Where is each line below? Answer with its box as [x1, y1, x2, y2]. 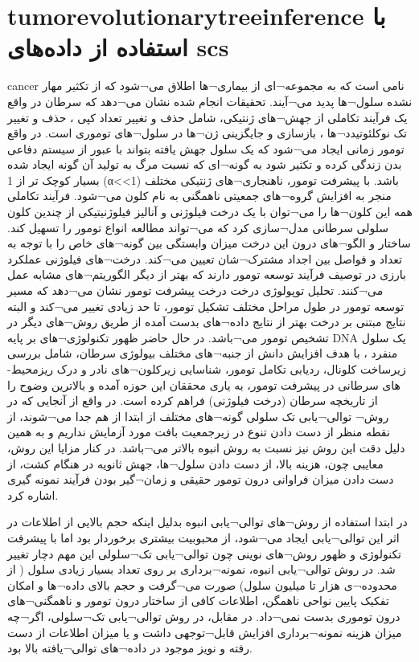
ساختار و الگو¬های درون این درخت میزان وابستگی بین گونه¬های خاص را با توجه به [7, 235, 411, 251]
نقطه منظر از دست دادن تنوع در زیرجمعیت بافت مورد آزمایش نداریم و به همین [7, 423, 390, 440]
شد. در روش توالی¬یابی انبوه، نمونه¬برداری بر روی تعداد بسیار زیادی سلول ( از [7, 561, 396, 578]
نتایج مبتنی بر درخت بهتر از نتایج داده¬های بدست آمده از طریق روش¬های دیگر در [7, 313, 406, 330]
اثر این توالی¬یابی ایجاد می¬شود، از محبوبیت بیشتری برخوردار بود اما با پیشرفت [7, 529, 400, 546]
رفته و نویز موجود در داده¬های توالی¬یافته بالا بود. [7, 640, 253, 656]
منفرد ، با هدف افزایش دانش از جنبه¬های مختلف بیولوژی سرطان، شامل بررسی [7, 345, 398, 362]
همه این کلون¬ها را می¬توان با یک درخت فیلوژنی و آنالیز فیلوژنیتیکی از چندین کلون [7, 203, 413, 220]
